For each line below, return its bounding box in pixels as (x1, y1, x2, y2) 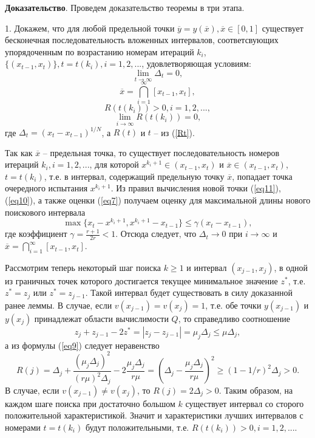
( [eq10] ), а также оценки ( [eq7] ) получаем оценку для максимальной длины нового (5, 194, 311, 206)
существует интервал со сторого (185, 397, 304, 409)
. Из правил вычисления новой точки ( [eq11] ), (110, 182, 281, 194)
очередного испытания (5, 182, 88, 194)
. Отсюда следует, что (115, 227, 197, 240)
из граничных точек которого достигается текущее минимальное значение (5, 274, 278, 287)
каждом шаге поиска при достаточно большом (5, 397, 175, 409)
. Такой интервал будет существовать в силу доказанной (85, 286, 293, 299)
